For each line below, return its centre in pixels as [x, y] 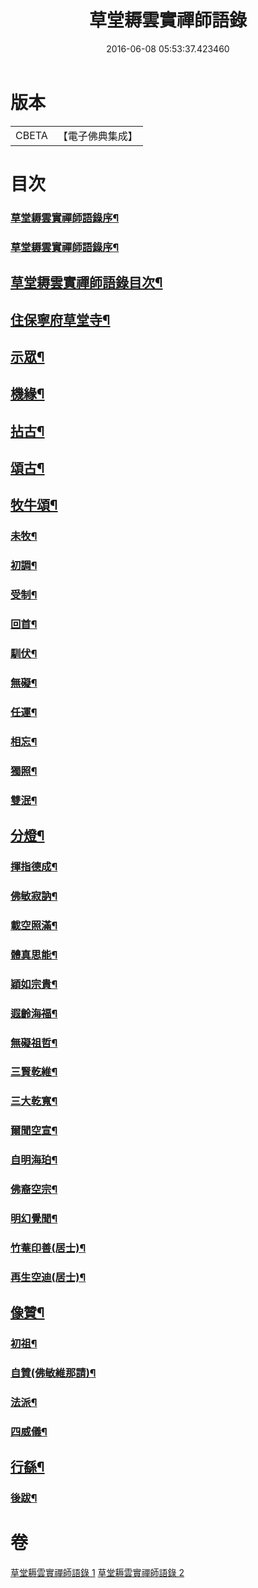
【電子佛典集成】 [97, 136]
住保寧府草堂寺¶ [60, 319]
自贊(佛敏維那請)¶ [53, 1373]
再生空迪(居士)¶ [48, 1277]
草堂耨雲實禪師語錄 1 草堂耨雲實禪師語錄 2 [97, 1573]
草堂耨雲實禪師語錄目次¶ [86, 282]
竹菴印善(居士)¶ [48, 1248]
